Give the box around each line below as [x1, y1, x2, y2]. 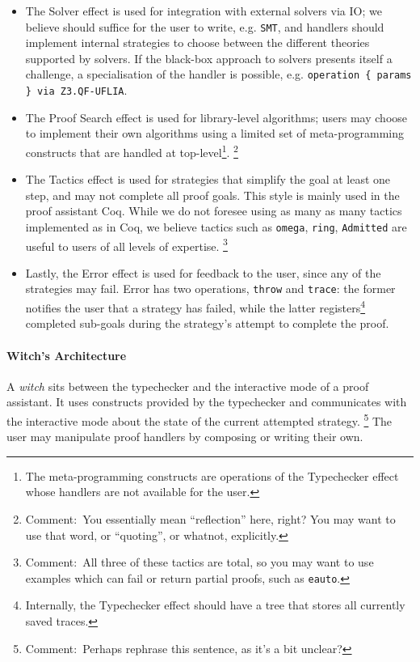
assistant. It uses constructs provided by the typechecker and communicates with [6, 393, 407, 410]
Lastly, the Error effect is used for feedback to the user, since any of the [25, 264, 381, 281]
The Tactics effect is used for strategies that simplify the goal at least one [25, 171, 391, 188]
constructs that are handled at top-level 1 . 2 [25, 141, 238, 160]
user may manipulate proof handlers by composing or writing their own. [6, 428, 363, 445]
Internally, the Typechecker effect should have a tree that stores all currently [25, 596, 405, 613]
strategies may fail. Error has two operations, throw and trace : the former [25, 280, 396, 297]
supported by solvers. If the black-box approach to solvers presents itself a [25, 49, 393, 66]
